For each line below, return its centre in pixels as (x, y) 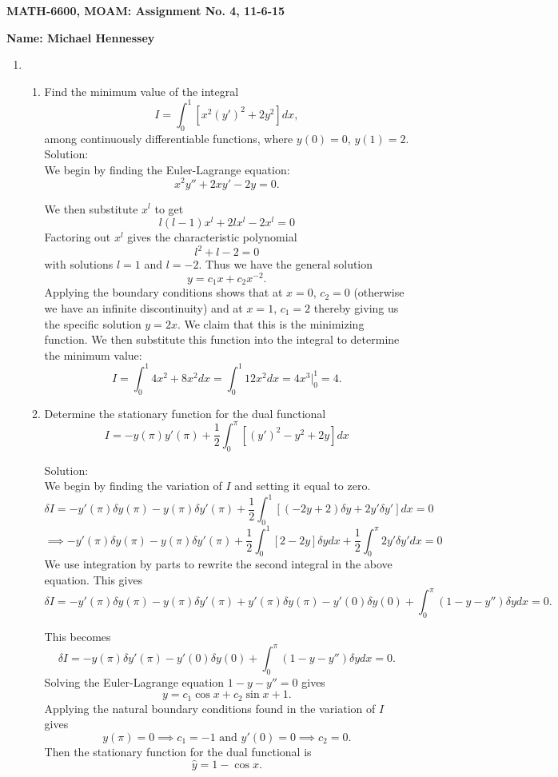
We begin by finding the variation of (133, 486)
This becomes (78, 636)
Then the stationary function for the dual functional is (178, 751)
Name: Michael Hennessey (81, 37)
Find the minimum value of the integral (141, 91)
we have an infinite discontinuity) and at (143, 308)
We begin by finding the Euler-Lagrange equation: (167, 169)
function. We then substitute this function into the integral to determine (222, 339)
